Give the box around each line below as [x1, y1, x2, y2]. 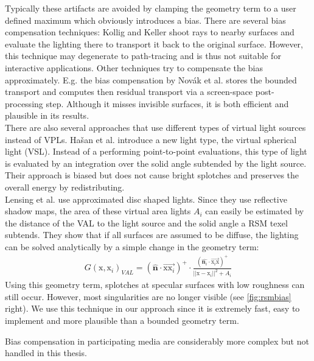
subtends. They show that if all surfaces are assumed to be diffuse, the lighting [5, 228, 299, 241]
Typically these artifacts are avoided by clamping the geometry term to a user [5, 2, 296, 14]
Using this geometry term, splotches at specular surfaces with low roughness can [5, 278, 305, 291]
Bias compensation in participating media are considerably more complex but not [5, 334, 309, 347]
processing [5, 97, 43, 110]
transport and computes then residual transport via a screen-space [5, 85, 253, 98]
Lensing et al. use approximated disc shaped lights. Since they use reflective [5, 192, 287, 205]
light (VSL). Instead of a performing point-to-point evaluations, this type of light [5, 145, 307, 158]
